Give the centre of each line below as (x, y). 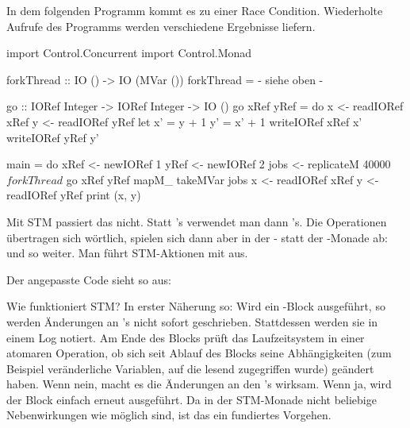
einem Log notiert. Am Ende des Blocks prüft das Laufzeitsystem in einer (186, 337)
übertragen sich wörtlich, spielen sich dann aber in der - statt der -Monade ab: (197, 237)
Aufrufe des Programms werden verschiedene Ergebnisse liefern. (161, 26)
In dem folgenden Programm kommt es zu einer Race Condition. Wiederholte (195, 10)
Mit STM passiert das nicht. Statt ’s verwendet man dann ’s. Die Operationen (197, 221)
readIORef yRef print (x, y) (74, 195)
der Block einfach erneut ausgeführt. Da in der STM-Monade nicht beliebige (192, 399)
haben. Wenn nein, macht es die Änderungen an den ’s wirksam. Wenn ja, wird (199, 384)
